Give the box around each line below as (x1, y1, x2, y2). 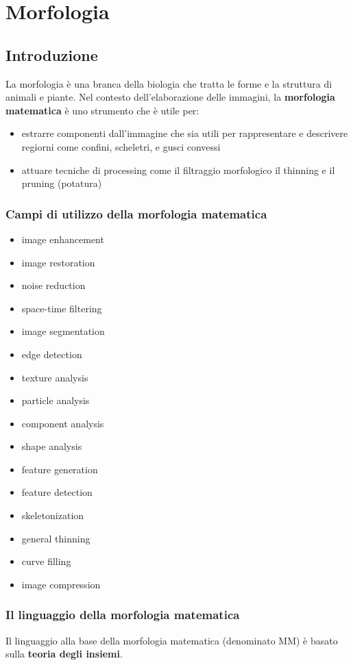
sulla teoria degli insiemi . (5, 647, 123, 661)
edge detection (21, 347, 82, 361)
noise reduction (21, 278, 86, 292)
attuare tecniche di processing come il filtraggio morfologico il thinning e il (21, 162, 335, 177)
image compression (21, 577, 101, 591)
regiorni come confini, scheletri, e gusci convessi (21, 139, 221, 153)
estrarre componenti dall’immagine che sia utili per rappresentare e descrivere (21, 126, 348, 140)
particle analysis (21, 393, 90, 407)
